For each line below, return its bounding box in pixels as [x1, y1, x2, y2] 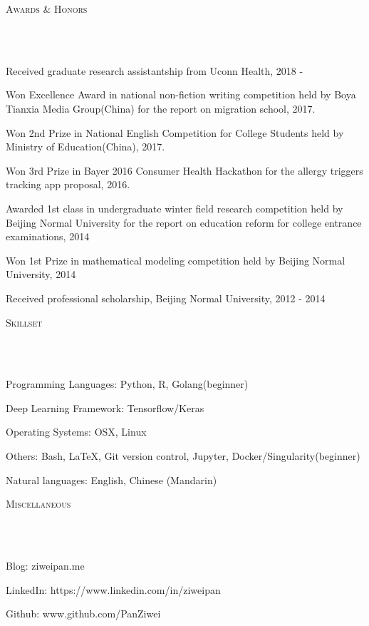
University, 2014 [6, 267, 76, 282]
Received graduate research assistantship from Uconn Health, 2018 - [6, 63, 303, 78]
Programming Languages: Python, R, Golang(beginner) [6, 376, 249, 391]
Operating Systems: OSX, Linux [6, 424, 147, 439]
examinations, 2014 [6, 229, 90, 244]
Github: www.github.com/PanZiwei [6, 606, 161, 621]
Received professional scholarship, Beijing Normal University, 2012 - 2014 [6, 290, 326, 305]
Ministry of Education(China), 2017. [6, 139, 165, 154]
